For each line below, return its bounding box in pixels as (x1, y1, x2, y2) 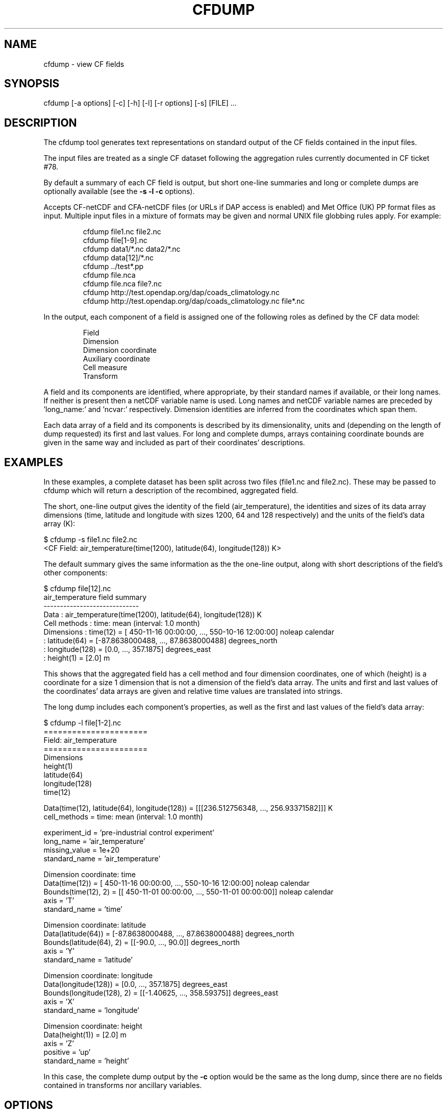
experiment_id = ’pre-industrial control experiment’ (43, 828, 214, 837)
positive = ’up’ (43, 1048, 91, 1057)
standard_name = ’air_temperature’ (43, 854, 161, 863)
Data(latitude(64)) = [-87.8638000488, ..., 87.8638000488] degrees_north (43, 929, 294, 938)
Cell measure (83, 363, 128, 372)
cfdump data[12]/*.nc (83, 253, 154, 262)
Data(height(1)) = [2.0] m (43, 1030, 127, 1040)
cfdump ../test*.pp (83, 262, 144, 271)
